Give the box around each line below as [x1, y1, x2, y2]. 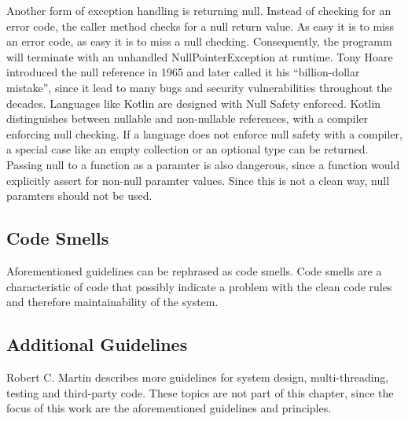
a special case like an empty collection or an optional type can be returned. [6, 141, 369, 157]
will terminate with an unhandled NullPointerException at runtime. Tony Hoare [6, 48, 393, 65]
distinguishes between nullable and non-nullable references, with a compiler [6, 110, 369, 127]
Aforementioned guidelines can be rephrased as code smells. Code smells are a [6, 262, 382, 279]
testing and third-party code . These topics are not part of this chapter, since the [6, 384, 394, 401]
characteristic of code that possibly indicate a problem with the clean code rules [6, 278, 392, 294]
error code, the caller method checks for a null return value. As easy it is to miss [6, 17, 395, 34]
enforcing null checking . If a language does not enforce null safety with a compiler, [6, 125, 402, 142]
